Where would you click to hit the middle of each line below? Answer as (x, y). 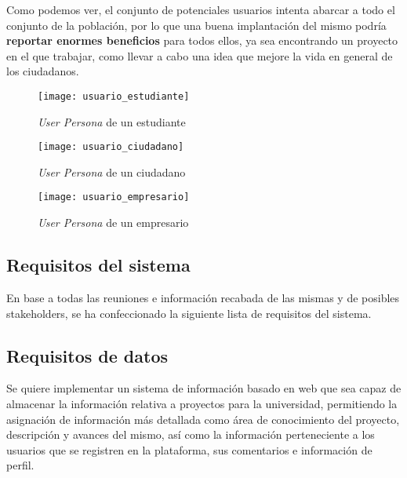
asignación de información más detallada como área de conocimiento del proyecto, (203, 419)
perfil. (20, 465)
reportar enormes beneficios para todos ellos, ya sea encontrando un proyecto (202, 40)
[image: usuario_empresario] (114, 197)
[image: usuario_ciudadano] (111, 147)
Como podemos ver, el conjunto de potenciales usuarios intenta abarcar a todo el (201, 9)
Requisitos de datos (87, 355)
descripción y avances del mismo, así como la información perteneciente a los (191, 434)
